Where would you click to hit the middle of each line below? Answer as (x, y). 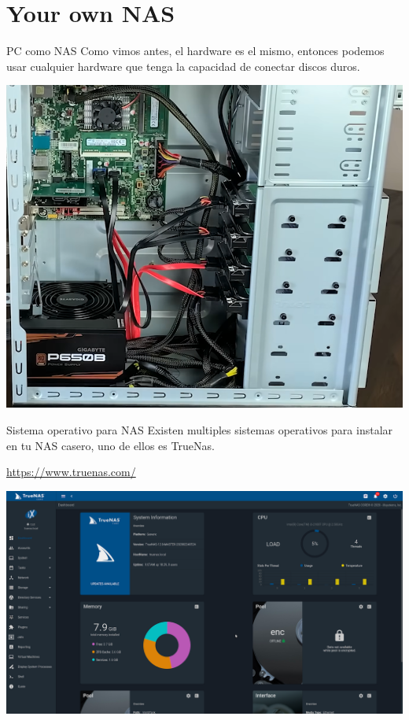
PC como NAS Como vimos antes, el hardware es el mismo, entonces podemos (195, 51)
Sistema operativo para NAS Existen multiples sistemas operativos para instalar (200, 429)
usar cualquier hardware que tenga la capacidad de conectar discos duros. (183, 66)
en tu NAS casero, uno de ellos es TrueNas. (111, 445)
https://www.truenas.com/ (71, 472)
